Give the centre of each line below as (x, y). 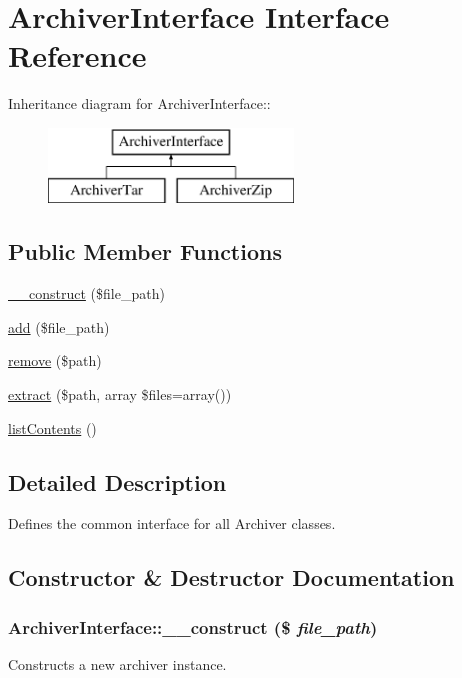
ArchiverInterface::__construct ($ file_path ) (193, 626)
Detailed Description (117, 481)
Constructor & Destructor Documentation (231, 577)
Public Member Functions (145, 251)
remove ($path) (55, 360)
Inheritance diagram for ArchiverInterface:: (139, 103)
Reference (77, 55)
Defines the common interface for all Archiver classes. (172, 523)
